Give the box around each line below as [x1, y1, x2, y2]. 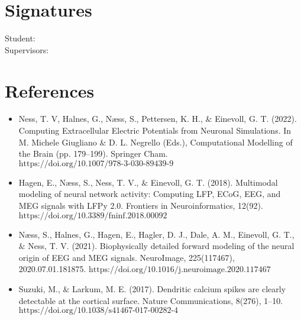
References [5, 78, 95, 102]
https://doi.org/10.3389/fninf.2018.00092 [18, 211, 167, 220]
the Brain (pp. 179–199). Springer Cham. [18, 147, 168, 160]
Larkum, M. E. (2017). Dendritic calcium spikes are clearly [72, 282, 286, 295]
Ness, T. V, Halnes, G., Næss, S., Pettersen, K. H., [18, 112, 203, 125]
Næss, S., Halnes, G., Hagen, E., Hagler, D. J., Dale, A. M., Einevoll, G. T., [18, 228, 294, 240]
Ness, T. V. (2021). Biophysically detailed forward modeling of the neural [28, 240, 294, 252]
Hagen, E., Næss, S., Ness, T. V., [18, 176, 139, 188]
